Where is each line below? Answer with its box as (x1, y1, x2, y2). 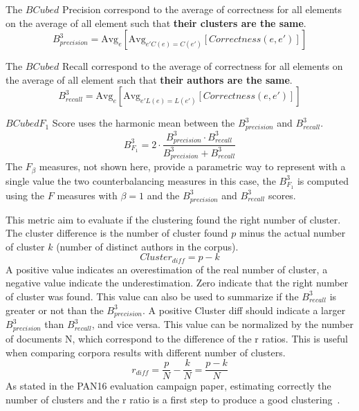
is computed (297, 173, 349, 188)
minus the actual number (239, 226, 346, 240)
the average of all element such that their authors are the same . (6, 72, 293, 86)
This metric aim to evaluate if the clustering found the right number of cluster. (6, 212, 341, 226)
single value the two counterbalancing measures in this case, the (6, 173, 276, 188)
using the (6, 188, 45, 202)
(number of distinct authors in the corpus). (56, 239, 239, 253)
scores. (268, 188, 296, 202)
